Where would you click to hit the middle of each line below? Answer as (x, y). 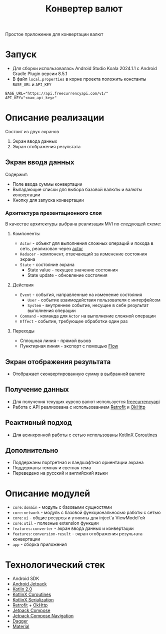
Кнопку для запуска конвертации (48, 200)
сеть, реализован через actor (51, 249)
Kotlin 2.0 (22, 589)
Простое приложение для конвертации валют (54, 34)
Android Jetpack (29, 584)
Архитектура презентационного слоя (53, 213)
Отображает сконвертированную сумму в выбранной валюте (78, 374)
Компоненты (26, 234)
